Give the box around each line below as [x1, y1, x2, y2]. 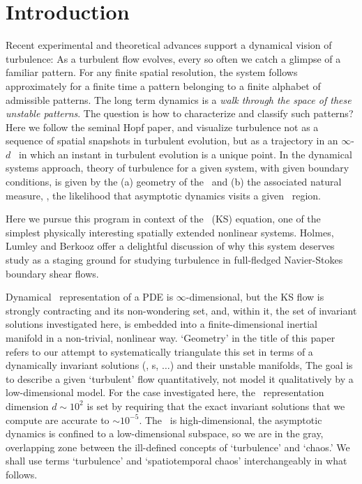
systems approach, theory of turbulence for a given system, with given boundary [6, 160, 349, 175]
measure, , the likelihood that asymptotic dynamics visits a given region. [6, 188, 321, 202]
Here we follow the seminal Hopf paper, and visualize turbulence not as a [6, 119, 319, 134]
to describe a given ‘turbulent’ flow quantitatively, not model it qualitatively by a [6, 371, 354, 386]
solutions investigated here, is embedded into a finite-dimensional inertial [6, 317, 317, 331]
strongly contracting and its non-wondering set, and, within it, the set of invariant [6, 303, 357, 317]
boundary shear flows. [6, 266, 99, 280]
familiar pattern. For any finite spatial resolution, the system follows [6, 65, 298, 80]
